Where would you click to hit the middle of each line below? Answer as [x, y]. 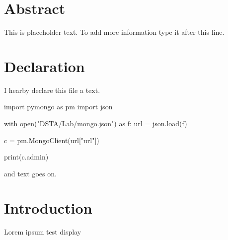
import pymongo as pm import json [58, 107]
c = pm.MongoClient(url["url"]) [52, 140]
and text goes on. [30, 173]
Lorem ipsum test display [43, 231]
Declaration [44, 66]
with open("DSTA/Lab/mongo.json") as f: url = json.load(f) [96, 123]
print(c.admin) [26, 157]
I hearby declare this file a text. [52, 90]
